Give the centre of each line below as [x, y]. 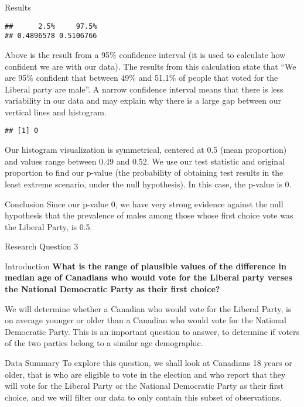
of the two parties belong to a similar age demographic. [104, 343]
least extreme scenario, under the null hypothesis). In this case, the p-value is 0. [148, 184]
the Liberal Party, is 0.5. [49, 226]
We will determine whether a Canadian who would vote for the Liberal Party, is [148, 308]
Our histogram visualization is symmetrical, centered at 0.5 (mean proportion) [146, 150]
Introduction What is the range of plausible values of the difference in [146, 266]
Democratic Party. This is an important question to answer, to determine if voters [152, 331]
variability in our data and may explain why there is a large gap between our [143, 100]
